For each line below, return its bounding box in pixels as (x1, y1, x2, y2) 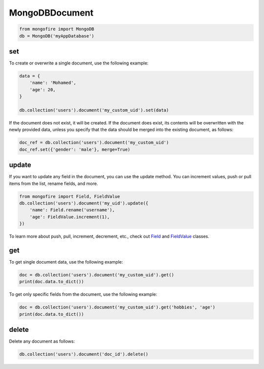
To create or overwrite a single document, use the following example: (9, 60, 149, 66)
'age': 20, (29, 87, 56, 92)
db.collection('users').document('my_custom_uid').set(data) (19, 107, 169, 113)
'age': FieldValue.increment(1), (29, 214, 110, 220)
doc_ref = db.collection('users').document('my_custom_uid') (19, 140, 169, 145)
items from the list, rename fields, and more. (9, 181, 98, 186)
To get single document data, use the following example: (9, 259, 123, 265)
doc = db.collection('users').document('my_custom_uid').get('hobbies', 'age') (19, 305, 216, 310)
